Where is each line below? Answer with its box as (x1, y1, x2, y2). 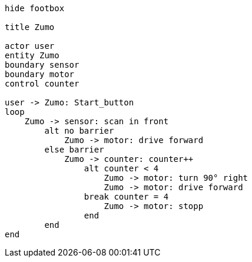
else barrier (44, 145, 104, 154)
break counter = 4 (84, 192, 169, 201)
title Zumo (5, 22, 55, 32)
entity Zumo (5, 51, 59, 60)
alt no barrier (44, 126, 114, 135)
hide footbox (5, 4, 65, 13)
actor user (5, 41, 55, 51)
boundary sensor (5, 60, 79, 69)
